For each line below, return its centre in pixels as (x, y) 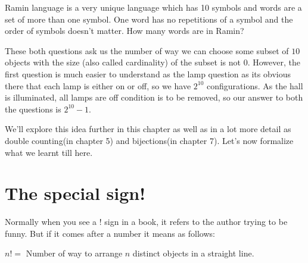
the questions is (33, 109)
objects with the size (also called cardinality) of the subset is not (123, 62)
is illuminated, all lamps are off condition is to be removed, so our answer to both (154, 97)
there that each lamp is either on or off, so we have (98, 85)
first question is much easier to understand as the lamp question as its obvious (148, 73)
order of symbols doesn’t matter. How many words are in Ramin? (125, 31)
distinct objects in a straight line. (193, 253)
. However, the (274, 62)
